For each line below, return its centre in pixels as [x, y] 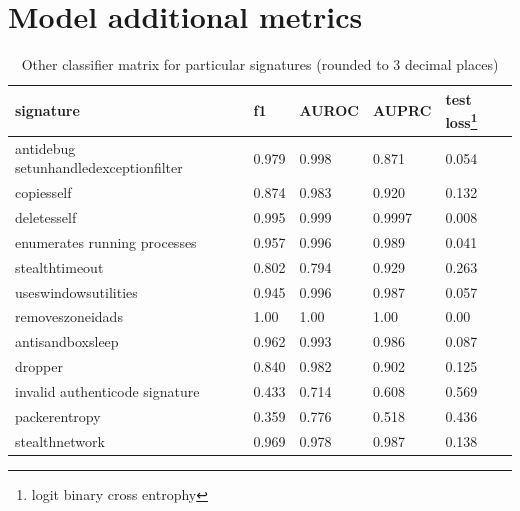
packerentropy [58, 415]
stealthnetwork [60, 440]
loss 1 [461, 120]
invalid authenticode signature [107, 391]
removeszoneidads [69, 316]
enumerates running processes [106, 241]
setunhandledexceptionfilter [99, 167]
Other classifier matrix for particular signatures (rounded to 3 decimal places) [260, 64]
